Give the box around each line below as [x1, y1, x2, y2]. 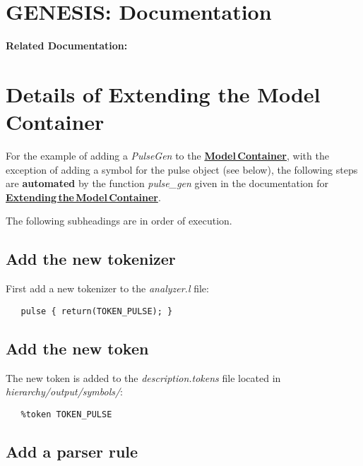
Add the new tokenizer [6, 248, 176, 270]
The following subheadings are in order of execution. [6, 213, 232, 228]
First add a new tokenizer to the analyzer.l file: [6, 281, 209, 296]
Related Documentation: [6, 38, 128, 53]
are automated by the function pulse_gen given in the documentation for [6, 176, 329, 191]
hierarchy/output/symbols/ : [6, 384, 124, 399]
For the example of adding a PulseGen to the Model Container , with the [6, 148, 329, 163]
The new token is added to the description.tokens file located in [6, 370, 281, 385]
